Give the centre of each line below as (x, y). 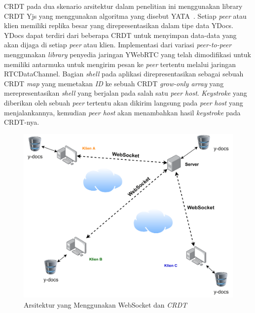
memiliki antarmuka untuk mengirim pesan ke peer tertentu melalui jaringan (120, 64)
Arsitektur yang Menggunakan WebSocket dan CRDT (106, 304)
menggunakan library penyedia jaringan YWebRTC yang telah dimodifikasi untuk (128, 54)
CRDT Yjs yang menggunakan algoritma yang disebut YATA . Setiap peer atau (125, 16)
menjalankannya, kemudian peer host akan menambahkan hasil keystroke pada (122, 112)
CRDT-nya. (22, 122)
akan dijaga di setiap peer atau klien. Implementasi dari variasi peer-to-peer (118, 45)
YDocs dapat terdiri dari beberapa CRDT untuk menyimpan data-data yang (120, 35)
